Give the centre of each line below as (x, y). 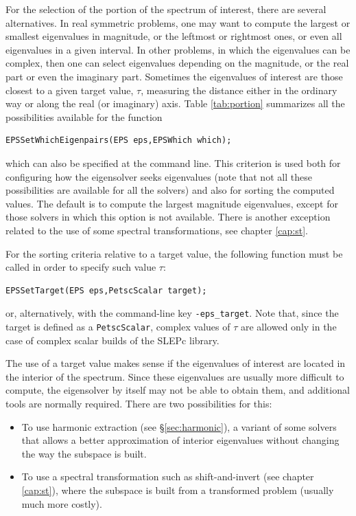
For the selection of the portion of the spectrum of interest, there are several (166, 9)
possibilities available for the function (84, 116)
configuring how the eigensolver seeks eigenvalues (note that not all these (159, 176)
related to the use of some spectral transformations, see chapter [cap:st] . (157, 230)
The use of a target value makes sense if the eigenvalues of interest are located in (176, 363)
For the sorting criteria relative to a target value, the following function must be (174, 253)
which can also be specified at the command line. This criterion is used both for (173, 162)
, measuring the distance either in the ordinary (239, 90)
